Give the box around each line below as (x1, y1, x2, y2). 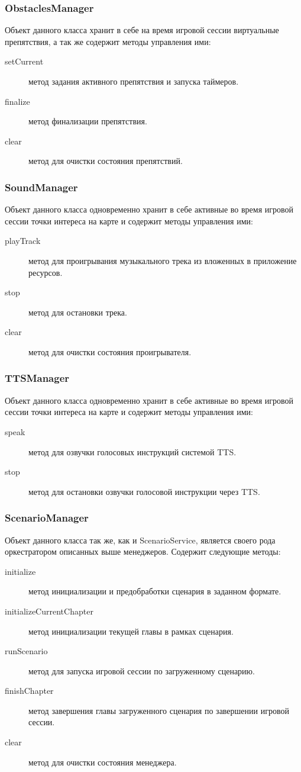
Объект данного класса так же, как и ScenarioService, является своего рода (5, 533, 276, 546)
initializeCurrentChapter (5, 604, 93, 617)
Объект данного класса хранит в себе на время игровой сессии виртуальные (5, 24, 279, 36)
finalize (5, 95, 30, 107)
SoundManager (5, 179, 78, 194)
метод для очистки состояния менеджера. (28, 755, 177, 768)
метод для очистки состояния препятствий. (28, 155, 183, 167)
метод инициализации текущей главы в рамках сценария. (28, 625, 234, 637)
